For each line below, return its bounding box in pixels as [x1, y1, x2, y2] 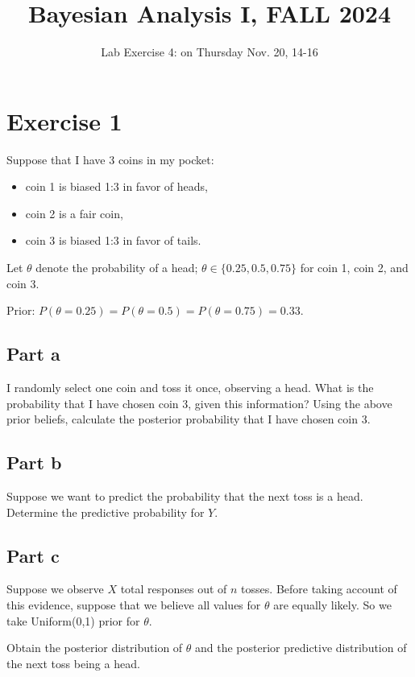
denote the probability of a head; [35, 259, 198, 276]
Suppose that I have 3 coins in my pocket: [6, 151, 214, 167]
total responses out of [120, 580, 227, 597]
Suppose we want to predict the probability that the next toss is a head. [6, 488, 363, 504]
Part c [6, 543, 60, 568]
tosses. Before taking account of [241, 580, 397, 597]
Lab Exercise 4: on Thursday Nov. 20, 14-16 [101, 43, 318, 60]
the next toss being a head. [6, 654, 140, 671]
